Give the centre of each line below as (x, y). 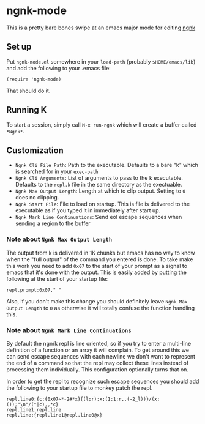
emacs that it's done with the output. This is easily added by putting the (96, 272)
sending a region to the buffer (53, 223)
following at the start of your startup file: (57, 278)
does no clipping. (37, 198)
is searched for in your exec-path (57, 171)
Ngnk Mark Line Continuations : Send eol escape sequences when (99, 217)
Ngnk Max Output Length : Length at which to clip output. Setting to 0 (100, 191)
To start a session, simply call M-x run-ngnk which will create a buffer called (102, 125)
